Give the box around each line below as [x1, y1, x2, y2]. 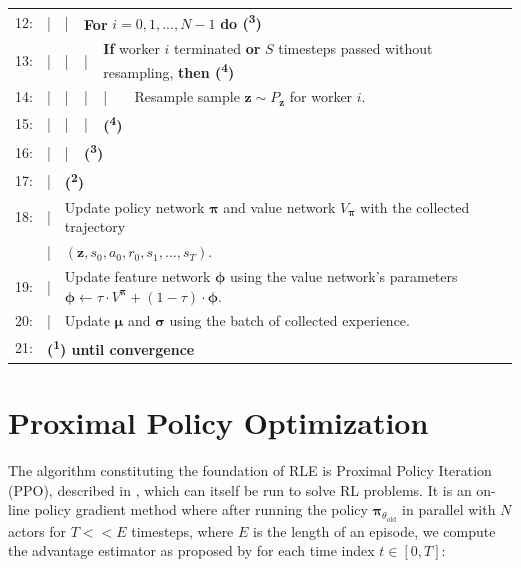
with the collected [360, 196, 470, 217]
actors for [8, 520, 67, 541]
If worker [103, 38, 160, 59]
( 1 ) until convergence [46, 336, 195, 359]
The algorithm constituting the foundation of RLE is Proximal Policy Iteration [8, 460, 492, 481]
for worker [289, 86, 353, 107]
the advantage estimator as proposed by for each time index [8, 540, 375, 561]
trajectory [64, 216, 126, 237]
